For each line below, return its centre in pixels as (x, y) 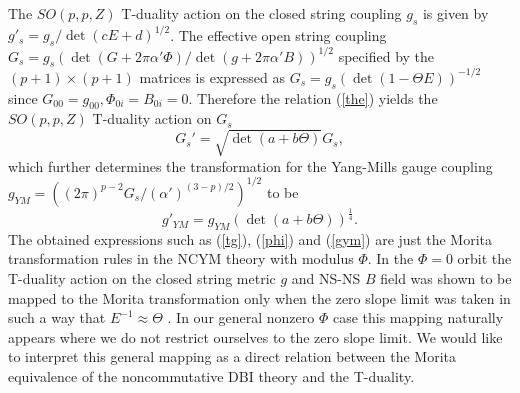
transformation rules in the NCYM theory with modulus (181, 258)
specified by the (386, 55)
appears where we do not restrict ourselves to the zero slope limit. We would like (255, 336)
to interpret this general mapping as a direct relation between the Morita (232, 356)
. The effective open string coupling (278, 34)
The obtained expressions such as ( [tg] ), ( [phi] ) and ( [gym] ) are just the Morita (250, 238)
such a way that (57, 317)
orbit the (484, 258)
